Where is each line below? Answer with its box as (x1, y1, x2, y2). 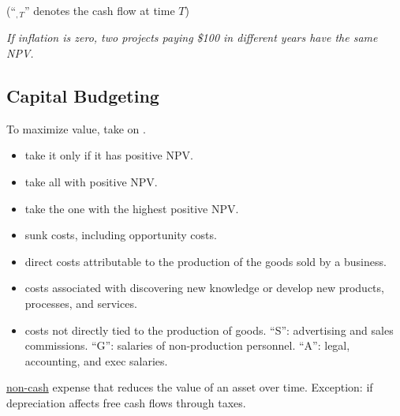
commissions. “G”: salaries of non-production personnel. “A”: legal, (24, 337, 350, 354)
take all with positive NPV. (24, 174, 158, 190)
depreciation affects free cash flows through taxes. (6, 394, 246, 410)
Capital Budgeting (6, 84, 159, 108)
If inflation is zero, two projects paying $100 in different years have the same (6, 29, 378, 46)
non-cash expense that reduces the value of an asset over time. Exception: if (6, 379, 373, 395)
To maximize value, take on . (6, 120, 146, 137)
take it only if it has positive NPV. (24, 147, 193, 163)
